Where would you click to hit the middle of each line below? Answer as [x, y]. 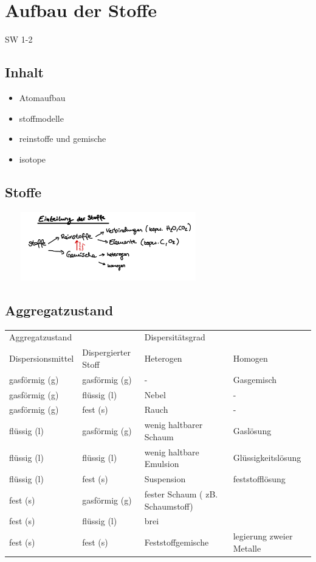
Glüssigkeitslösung [267, 458]
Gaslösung [252, 431]
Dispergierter [106, 352]
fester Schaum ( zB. [181, 494]
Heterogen [163, 358]
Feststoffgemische [177, 542]
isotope [33, 159]
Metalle [247, 548]
